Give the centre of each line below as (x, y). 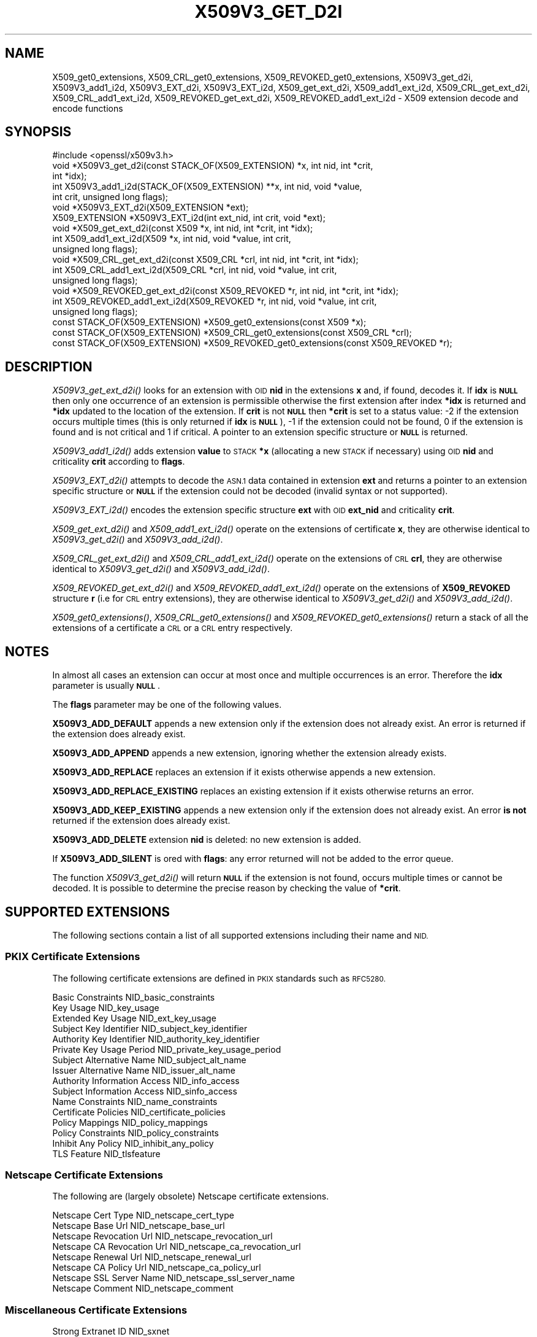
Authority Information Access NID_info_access (146, 1080)
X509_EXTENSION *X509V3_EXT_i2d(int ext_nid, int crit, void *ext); (189, 218)
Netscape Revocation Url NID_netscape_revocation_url (162, 1236)
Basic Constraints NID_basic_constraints (134, 997)
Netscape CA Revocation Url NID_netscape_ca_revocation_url (177, 1247)
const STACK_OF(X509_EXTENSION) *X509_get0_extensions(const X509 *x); (209, 322)
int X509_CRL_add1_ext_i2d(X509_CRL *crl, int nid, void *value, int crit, (195, 270)
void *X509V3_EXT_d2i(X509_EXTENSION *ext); (150, 207)
